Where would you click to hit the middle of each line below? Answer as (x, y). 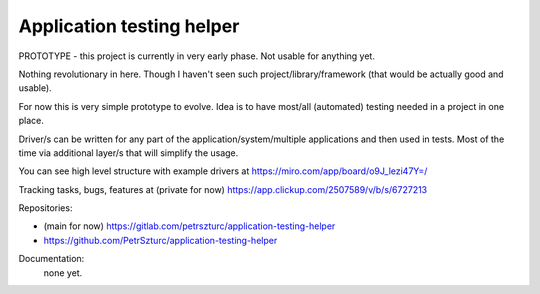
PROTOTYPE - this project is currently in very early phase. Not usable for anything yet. (196, 56)
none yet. (63, 272)
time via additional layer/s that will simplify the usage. (128, 152)
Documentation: (51, 259)
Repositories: (45, 208)
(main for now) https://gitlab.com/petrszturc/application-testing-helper (189, 226)
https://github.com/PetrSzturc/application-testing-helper (160, 240)
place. (31, 121)
